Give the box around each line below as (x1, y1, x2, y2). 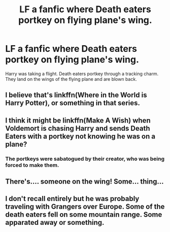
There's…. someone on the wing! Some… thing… (5, 177, 164, 186)
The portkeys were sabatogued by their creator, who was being (5, 155, 165, 162)
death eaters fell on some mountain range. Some (5, 210, 162, 219)
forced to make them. (5, 161, 59, 168)
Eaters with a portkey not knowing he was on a (5, 132, 156, 140)
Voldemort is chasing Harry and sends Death (5, 124, 150, 133)
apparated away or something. (5, 218, 105, 227)
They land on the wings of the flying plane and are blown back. (5, 76, 137, 82)
